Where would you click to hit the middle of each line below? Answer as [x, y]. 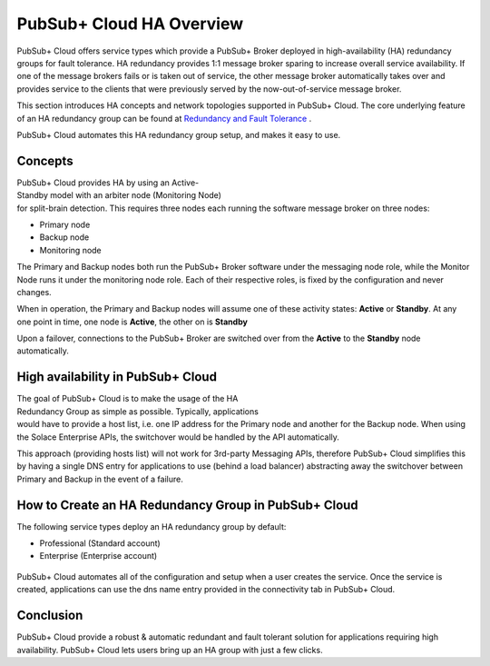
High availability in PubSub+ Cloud [117, 377]
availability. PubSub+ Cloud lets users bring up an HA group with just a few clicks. [170, 650]
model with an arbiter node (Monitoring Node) [136, 195]
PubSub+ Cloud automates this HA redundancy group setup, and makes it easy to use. [179, 134]
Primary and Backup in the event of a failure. [100, 479]
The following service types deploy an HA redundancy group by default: [152, 526]
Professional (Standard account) [100, 543]
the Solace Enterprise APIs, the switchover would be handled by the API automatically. [178, 437]
